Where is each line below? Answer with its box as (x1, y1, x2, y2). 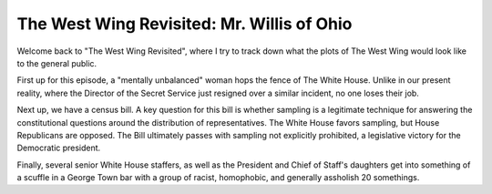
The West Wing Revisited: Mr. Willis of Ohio (16, 14, 353, 34)
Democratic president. (16, 142, 101, 154)
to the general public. (16, 57, 97, 68)
